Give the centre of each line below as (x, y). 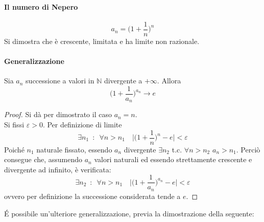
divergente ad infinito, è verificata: (58, 169)
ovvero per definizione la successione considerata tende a (92, 196)
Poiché (14, 149)
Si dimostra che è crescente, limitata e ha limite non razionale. (102, 41)
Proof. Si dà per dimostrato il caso (58, 114)
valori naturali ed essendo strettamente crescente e (173, 159)
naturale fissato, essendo (74, 149)
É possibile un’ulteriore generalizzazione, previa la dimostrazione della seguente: (129, 213)
